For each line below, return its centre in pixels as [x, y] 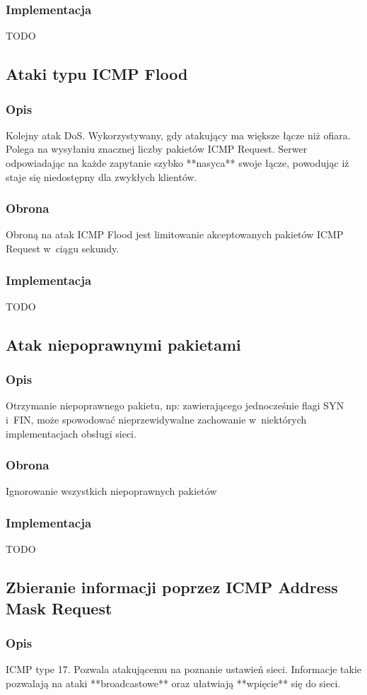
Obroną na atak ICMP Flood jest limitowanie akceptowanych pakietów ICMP [175, 234]
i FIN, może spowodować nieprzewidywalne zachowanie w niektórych [156, 419]
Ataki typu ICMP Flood [97, 74]
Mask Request [59, 608]
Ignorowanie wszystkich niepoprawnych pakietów [111, 491]
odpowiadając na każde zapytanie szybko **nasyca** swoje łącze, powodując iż [177, 163]
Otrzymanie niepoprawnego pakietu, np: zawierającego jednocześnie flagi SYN [175, 405]
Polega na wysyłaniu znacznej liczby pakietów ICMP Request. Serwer [157, 149]
